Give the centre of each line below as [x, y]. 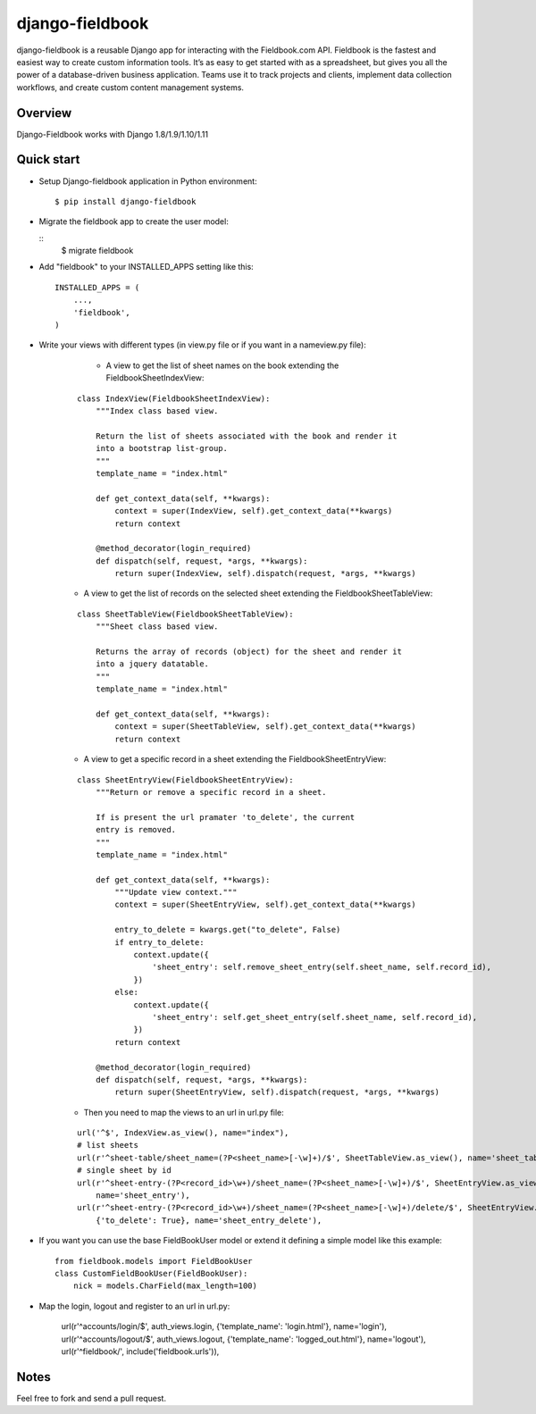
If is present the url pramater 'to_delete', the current [225, 817]
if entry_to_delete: [159, 942]
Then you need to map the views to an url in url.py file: [184, 1112]
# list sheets [108, 1145]
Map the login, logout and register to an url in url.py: [134, 1306]
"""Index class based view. [157, 411]
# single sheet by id [124, 1171]
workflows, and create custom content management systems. [130, 87]
